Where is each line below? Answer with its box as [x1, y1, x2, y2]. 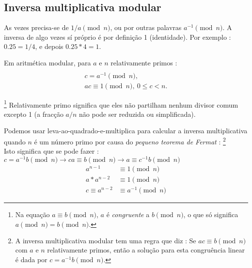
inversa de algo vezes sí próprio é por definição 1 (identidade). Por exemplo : [4, 32, 231, 42]
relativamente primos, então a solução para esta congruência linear [47, 245, 245, 255]
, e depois [35, 41, 63, 51]
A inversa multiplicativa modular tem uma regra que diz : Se [15, 235, 196, 245]
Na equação [15, 209, 50, 220]
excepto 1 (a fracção [4, 109, 63, 119]
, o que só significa [183, 209, 238, 220]
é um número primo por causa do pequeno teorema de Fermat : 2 [34, 135, 226, 146]
